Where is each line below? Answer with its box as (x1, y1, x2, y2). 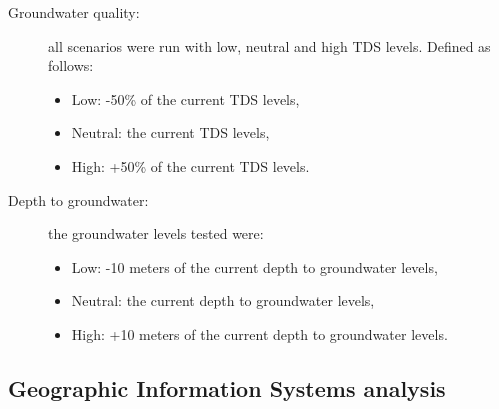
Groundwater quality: (8, 2, 140, 22)
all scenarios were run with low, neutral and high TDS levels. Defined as (48, 35, 491, 56)
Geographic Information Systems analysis (8, 372, 446, 403)
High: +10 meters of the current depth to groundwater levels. (71, 323, 448, 344)
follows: (48, 55, 94, 76)
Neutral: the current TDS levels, (71, 122, 270, 143)
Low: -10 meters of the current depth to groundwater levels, (71, 256, 438, 277)
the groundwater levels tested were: (48, 223, 264, 244)
